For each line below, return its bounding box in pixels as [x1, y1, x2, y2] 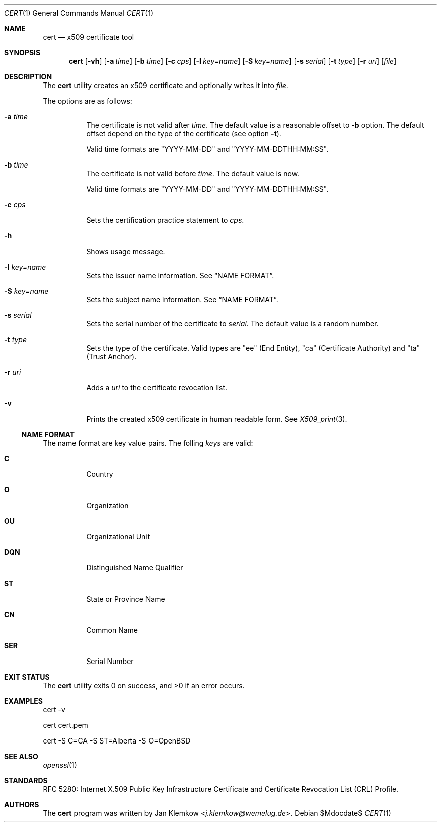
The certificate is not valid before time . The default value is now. [86, 169, 300, 178]
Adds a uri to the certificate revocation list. [86, 383, 228, 392]
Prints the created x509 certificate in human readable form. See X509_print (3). [86, 415, 347, 423]
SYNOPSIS [4, 48, 41, 57]
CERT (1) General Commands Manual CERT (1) [4, 9, 154, 17]
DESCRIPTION [4, 72, 52, 81]
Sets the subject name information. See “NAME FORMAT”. [86, 295, 278, 304]
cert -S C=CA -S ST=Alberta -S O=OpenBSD [43, 736, 191, 745]
